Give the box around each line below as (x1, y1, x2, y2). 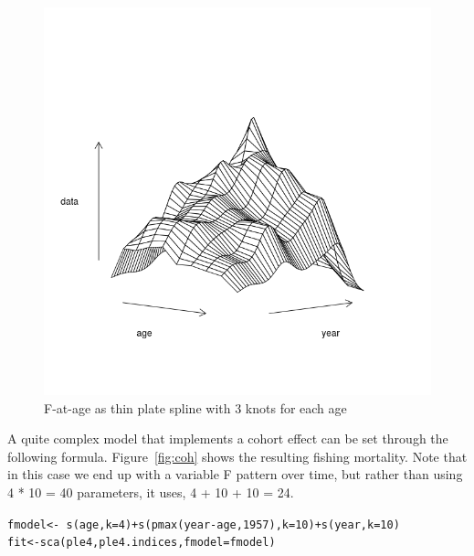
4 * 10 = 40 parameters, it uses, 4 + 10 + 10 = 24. (7, 482, 294, 501)
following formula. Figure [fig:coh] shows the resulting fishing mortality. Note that (7, 446, 468, 465)
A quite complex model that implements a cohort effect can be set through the (7, 429, 448, 448)
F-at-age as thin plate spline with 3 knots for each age (44, 398, 347, 417)
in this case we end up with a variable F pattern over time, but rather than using (7, 465, 463, 484)
